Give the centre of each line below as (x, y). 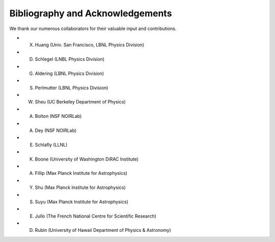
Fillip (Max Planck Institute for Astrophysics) (81, 173)
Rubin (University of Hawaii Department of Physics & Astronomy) (103, 230)
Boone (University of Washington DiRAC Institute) (87, 159)
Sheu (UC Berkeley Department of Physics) (80, 102)
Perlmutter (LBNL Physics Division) (72, 88)
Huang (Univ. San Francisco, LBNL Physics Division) (90, 45)
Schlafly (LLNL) (51, 145)
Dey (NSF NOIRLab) (56, 130)
